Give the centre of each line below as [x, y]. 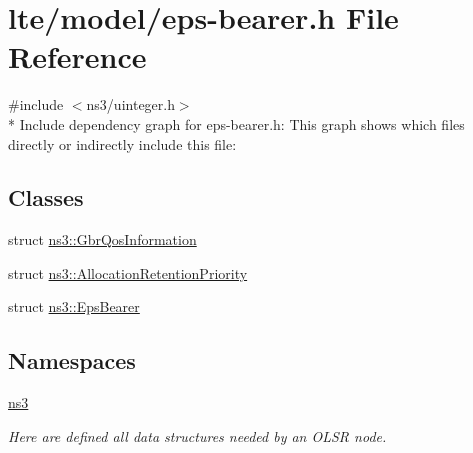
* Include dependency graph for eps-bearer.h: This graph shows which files [236, 123]
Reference [77, 56]
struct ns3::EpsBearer [74, 306]
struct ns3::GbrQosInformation [102, 239]
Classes [46, 197]
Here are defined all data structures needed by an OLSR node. [197, 435]
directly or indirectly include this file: [122, 143]
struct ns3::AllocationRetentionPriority [128, 272]
